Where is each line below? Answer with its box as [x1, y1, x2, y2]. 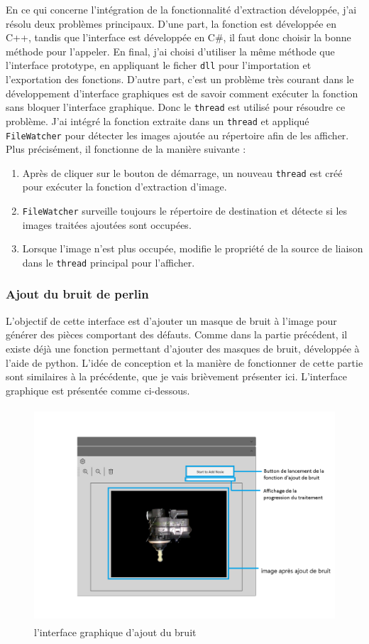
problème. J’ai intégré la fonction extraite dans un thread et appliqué [6, 113, 309, 128]
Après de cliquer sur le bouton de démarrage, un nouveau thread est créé [22, 165, 343, 180]
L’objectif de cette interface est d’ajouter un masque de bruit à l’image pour [6, 313, 337, 328]
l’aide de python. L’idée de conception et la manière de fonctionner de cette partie [6, 355, 363, 370]
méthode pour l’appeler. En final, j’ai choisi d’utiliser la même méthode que [6, 43, 335, 58]
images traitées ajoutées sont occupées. [22, 217, 192, 232]
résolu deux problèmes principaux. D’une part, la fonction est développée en [6, 16, 337, 31]
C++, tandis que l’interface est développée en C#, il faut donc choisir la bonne [6, 30, 351, 45]
